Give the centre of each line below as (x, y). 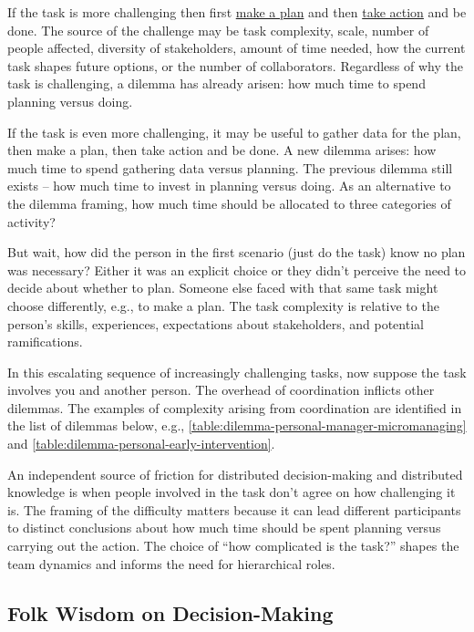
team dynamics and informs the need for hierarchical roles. (171, 563)
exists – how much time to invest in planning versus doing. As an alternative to (229, 186)
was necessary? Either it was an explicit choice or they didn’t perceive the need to (237, 269)
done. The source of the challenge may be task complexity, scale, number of (218, 30)
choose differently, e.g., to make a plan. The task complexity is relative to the (223, 305)
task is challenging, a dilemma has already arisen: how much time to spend (216, 83)
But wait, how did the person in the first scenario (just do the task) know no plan (237, 252)
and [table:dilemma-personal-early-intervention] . (141, 444)
